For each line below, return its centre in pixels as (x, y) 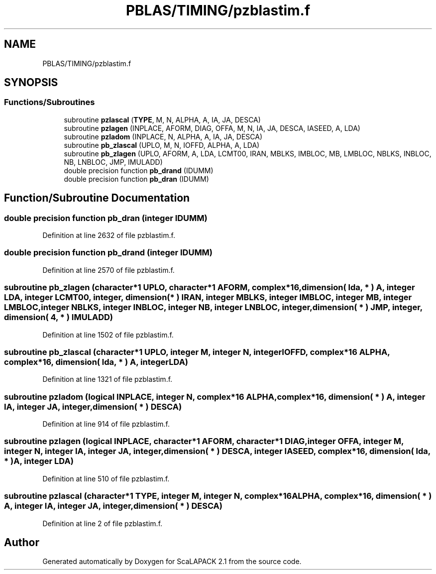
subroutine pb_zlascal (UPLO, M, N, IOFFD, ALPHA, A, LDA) (162, 145)
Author (22, 542)
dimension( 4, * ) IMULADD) (58, 317)
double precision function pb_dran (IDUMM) (136, 179)
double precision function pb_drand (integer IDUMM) (109, 253)
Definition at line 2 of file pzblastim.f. (103, 523)
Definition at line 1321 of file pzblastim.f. (108, 379)
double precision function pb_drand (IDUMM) (139, 170)
